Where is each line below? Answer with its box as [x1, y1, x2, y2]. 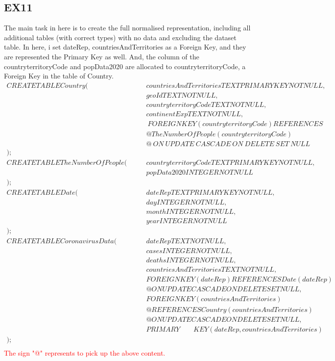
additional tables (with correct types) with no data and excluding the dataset [4, 32, 237, 42]
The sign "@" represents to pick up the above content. [4, 347, 166, 358]
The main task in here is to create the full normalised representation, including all [4, 23, 251, 33]
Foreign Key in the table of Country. [4, 71, 114, 81]
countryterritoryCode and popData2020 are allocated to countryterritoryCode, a [4, 61, 246, 71]
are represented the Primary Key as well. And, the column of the [4, 51, 199, 61]
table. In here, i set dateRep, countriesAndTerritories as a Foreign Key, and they [4, 42, 246, 52]
